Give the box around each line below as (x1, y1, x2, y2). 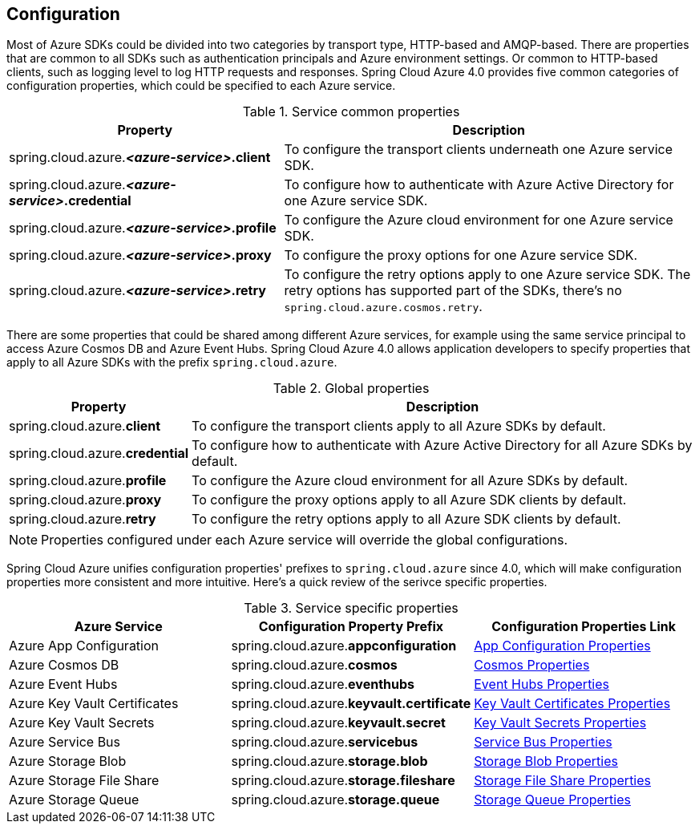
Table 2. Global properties (273, 380, 430, 397)
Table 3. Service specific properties (244, 600, 459, 617)
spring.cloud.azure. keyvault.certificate (231, 695, 471, 712)
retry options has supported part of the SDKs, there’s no (284, 282, 622, 299)
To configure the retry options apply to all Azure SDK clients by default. (192, 511, 621, 528)
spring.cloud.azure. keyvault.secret (231, 715, 446, 731)
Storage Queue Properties (474, 792, 631, 808)
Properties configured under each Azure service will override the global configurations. (41, 532, 568, 549)
